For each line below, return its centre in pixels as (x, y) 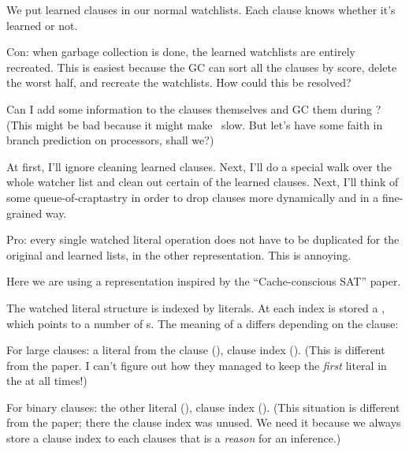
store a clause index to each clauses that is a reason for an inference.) (174, 438)
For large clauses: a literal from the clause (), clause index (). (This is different (196, 350)
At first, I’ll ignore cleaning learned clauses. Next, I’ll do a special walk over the (199, 166)
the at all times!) (47, 381)
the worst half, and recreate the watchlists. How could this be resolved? (179, 82)
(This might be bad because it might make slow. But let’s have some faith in (195, 124)
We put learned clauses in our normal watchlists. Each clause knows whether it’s (201, 9)
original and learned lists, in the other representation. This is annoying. (179, 254)
